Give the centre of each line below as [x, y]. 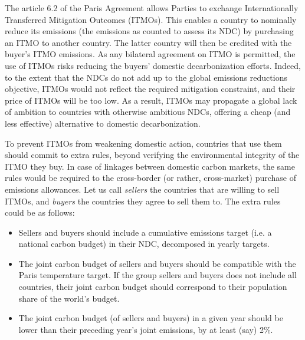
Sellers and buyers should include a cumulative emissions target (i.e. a [145, 232]
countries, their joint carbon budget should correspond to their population [153, 287]
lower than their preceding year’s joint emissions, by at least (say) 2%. [146, 329]
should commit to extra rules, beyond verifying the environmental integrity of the [152, 155]
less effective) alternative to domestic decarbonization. [103, 123]
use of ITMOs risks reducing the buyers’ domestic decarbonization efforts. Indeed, [153, 65]
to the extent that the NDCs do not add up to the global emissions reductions [146, 77]
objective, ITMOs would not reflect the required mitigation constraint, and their [150, 89]
